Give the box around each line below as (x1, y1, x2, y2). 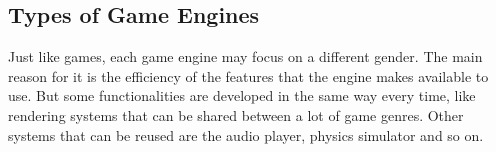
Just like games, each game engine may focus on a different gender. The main (8, 46, 483, 67)
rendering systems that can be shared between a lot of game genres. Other (8, 104, 464, 125)
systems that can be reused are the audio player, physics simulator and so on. (8, 124, 484, 145)
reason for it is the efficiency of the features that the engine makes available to (8, 65, 489, 86)
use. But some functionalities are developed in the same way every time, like (8, 85, 476, 106)
